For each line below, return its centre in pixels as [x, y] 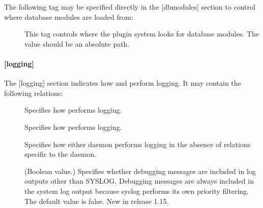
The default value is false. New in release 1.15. [97, 201]
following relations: [34, 93]
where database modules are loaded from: [69, 16]
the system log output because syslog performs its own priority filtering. [137, 190]
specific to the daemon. [61, 154]
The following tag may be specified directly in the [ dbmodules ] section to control [130, 7]
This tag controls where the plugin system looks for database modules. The [142, 34]
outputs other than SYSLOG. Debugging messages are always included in [139, 181]
